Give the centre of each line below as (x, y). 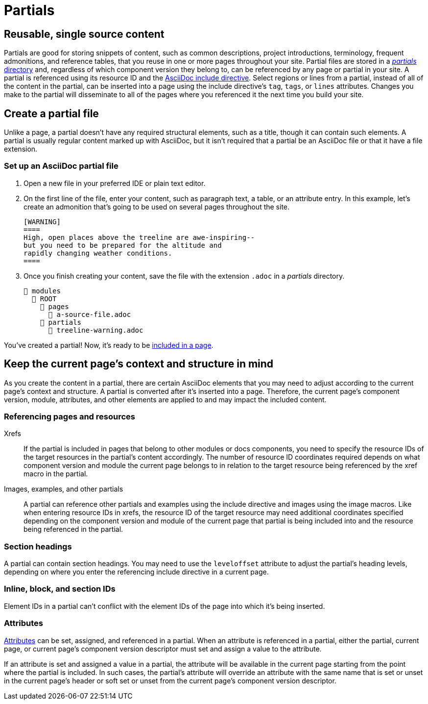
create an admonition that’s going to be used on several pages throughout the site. (157, 207)
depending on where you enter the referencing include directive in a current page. (136, 572)
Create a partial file (51, 113)
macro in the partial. (56, 474)
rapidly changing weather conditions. (98, 253)
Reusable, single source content (84, 34)
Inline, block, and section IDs (60, 589)
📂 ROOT (44, 299)
